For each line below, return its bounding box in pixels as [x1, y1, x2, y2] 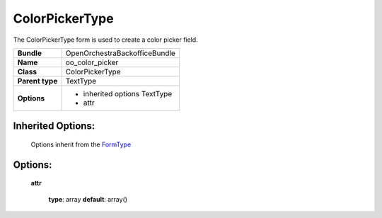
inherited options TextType [83, 88, 173, 98]
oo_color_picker [65, 57, 119, 67]
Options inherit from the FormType [30, 140, 132, 149]
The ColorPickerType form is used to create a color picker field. [13, 35, 198, 44]
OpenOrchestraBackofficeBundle [65, 48, 176, 58]
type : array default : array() [48, 195, 127, 203]
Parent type [17, 76, 58, 86]
